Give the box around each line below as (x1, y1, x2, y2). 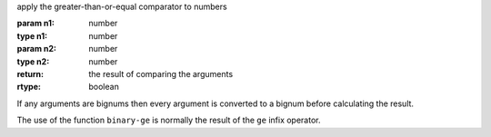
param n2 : (16, 44, 57, 54)
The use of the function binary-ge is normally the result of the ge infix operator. (16, 114, 321, 126)
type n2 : (16, 55, 50, 67)
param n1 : (16, 18, 55, 29)
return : (16, 68, 45, 79)
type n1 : (16, 30, 48, 41)
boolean (88, 82, 120, 93)
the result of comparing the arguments (88, 68, 234, 79)
